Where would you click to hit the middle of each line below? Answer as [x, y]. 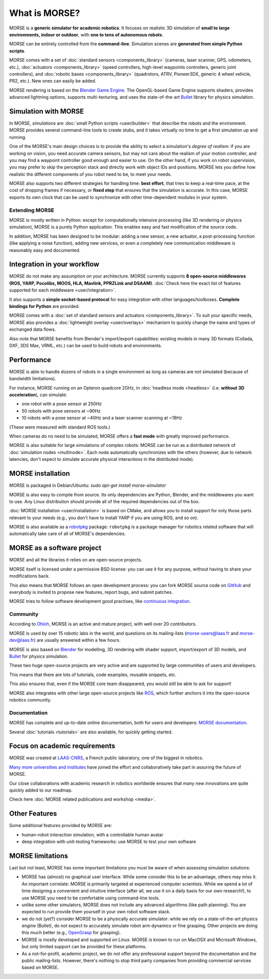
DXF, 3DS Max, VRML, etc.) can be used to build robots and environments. [86, 346]
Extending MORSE [32, 210]
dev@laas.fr [22, 640]
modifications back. [29, 576]
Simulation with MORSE [47, 111]
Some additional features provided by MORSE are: [61, 826]
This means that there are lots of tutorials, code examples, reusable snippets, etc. [93, 675]
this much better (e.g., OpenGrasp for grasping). [71, 933]
